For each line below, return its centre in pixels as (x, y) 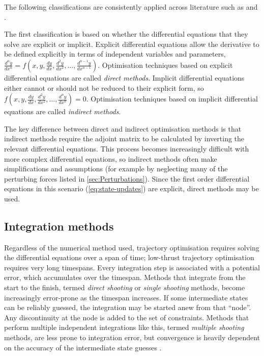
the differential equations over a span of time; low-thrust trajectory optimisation (129, 257)
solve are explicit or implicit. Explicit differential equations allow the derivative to (132, 44)
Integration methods (59, 226)
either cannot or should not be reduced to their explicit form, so (104, 87)
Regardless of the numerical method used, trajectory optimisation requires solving (132, 247)
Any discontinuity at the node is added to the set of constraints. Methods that (127, 317)
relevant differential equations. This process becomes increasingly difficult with (127, 148)
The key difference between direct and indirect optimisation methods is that (123, 128)
